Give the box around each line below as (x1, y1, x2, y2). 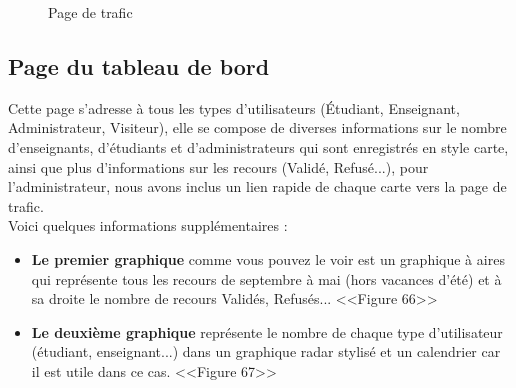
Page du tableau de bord (8, 50, 270, 81)
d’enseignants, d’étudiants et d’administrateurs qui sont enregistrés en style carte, (8, 136, 509, 157)
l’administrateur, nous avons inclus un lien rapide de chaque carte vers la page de (8, 176, 507, 197)
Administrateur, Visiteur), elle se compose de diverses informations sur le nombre (8, 117, 507, 138)
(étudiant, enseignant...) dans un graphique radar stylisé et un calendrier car (31, 341, 501, 362)
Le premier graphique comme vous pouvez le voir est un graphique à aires (31, 248, 505, 269)
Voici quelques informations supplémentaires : (8, 215, 288, 236)
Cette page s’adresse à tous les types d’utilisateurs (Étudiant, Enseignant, (8, 97, 460, 118)
